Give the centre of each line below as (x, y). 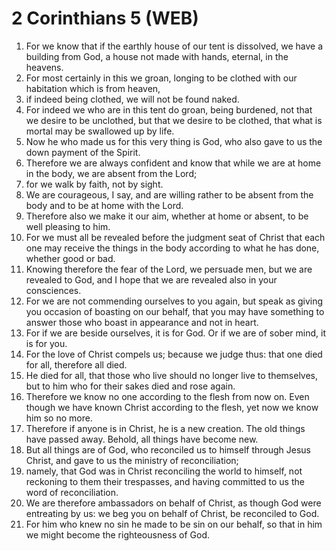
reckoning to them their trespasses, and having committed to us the (165, 481)
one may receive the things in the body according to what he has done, (172, 248)
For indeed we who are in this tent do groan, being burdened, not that (169, 109)
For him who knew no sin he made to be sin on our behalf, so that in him (174, 524)
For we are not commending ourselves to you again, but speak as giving (174, 301)
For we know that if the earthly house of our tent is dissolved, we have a (174, 46)
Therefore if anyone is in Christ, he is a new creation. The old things (165, 428)
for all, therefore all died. (76, 364)
